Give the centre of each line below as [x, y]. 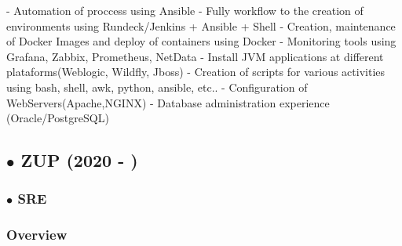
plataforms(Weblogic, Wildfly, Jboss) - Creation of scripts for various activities [196, 72]
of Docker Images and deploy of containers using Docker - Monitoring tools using [201, 41]
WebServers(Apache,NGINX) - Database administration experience [168, 102]
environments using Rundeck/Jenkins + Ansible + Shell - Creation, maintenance [201, 25]
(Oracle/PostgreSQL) [58, 118]
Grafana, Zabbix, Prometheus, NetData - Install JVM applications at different [195, 56]
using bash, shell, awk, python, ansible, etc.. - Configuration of [157, 87]
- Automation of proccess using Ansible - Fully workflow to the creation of [185, 10]
